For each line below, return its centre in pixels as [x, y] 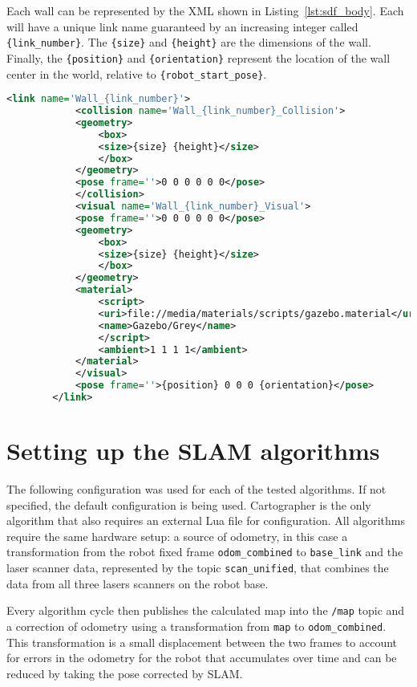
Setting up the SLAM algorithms [193, 451]
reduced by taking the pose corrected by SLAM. [125, 673]
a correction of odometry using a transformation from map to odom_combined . [196, 626]
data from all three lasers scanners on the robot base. [138, 583]
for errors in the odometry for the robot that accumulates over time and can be [202, 658]
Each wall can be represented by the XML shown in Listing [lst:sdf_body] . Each [205, 10]
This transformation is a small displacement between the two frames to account [202, 642]
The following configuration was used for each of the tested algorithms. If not [196, 489]
